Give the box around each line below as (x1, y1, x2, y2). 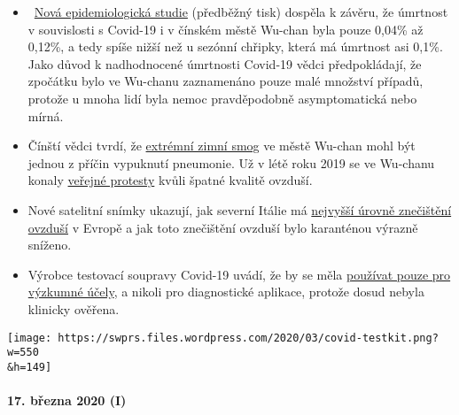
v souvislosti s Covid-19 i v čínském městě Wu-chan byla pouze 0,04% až (27, 19, 424, 38)
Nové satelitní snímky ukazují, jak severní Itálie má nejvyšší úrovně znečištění (27, 200, 452, 219)
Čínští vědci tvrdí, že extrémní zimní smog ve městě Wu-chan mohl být (27, 136, 416, 155)
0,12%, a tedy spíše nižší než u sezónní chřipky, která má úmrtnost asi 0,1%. (27, 37, 443, 56)
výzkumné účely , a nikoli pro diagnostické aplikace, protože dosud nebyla (27, 282, 424, 301)
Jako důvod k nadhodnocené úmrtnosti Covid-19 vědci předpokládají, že (27, 54, 422, 73)
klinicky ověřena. (27, 299, 120, 318)
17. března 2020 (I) (7, 391, 127, 410)
